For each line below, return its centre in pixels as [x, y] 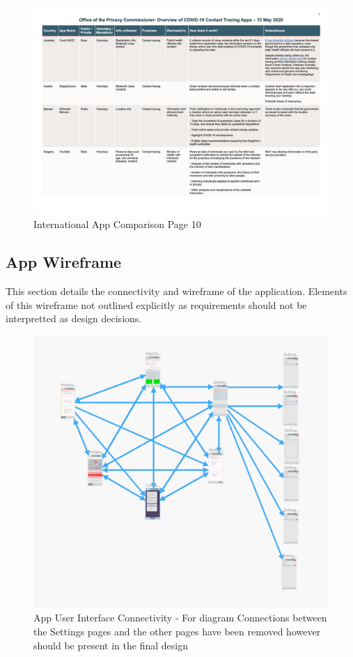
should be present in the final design [111, 645]
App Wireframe [64, 262]
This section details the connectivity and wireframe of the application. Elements [176, 291]
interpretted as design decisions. [74, 318]
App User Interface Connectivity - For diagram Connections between [180, 618]
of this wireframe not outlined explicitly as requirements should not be [156, 304]
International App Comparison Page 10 [117, 224]
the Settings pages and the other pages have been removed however [177, 632]
